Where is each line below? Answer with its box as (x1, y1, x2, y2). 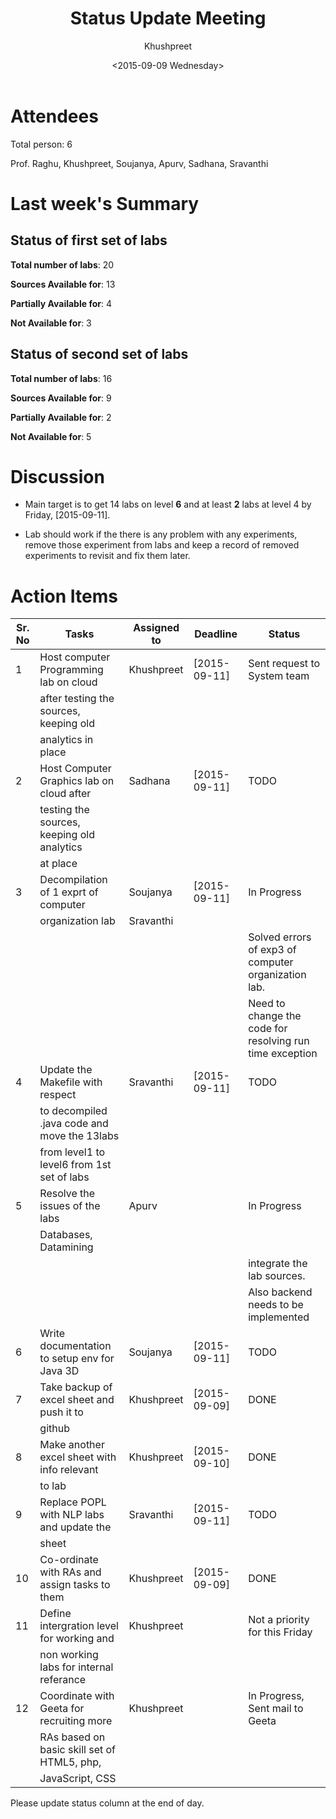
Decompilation (39, 873, 108, 887)
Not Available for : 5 (10, 430, 92, 442)
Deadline (194, 627, 238, 641)
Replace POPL (39, 1495, 107, 1509)
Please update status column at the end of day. (10, 1797, 205, 1809)
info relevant (39, 1463, 99, 1477)
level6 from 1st (39, 1158, 112, 1172)
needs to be (248, 1298, 304, 1312)
